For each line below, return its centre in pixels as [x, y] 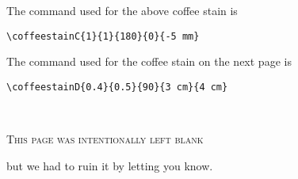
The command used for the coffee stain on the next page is [149, 61]
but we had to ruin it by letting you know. [110, 165]
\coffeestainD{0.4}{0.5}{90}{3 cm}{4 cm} [117, 87]
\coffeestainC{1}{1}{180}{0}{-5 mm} [103, 36]
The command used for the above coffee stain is [122, 10]
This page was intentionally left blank [105, 139]
